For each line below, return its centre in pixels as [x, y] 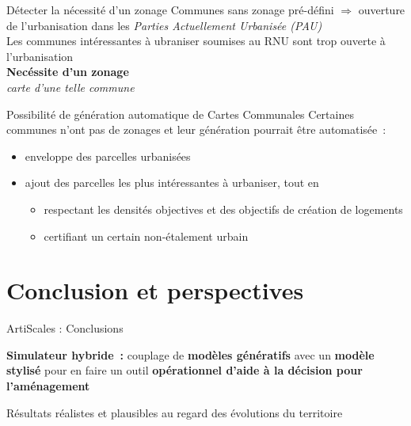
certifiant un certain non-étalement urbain [146, 236]
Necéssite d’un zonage [68, 72]
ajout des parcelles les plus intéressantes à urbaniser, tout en [172, 183]
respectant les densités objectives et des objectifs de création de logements [223, 209]
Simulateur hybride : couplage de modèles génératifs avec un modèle [190, 354]
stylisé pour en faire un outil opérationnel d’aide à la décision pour [185, 370]
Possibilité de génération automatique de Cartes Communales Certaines [180, 114]
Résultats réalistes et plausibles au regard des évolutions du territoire [175, 412]
